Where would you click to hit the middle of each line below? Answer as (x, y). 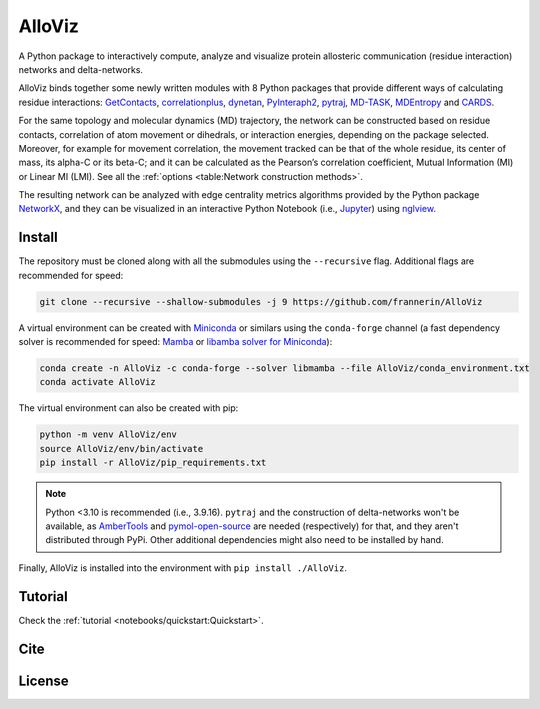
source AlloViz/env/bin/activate (121, 448)
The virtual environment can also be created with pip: (128, 408)
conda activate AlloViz (98, 382)
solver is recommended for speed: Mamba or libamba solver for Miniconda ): (175, 342)
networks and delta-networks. (81, 69)
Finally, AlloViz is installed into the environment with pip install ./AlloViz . (182, 567)
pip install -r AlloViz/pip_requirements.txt (153, 463)
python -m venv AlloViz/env (108, 434)
